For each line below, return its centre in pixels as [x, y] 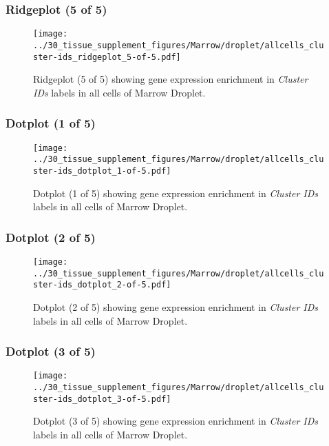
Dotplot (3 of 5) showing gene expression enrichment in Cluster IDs [176, 421]
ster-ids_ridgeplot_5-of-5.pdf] [107, 57]
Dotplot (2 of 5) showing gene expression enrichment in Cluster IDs [176, 306]
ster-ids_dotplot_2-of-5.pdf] [102, 285]
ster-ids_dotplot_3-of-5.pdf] [102, 399]
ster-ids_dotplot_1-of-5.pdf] [102, 171]
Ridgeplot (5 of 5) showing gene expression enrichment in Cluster [171, 79]
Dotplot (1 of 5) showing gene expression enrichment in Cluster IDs [176, 193]
